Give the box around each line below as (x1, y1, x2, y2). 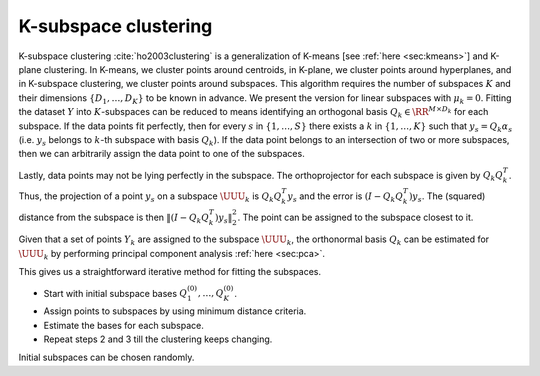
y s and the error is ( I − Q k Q (287, 190, 404, 204)
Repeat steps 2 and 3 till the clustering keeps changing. (43, 333, 273, 345)
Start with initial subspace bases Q (43, 287, 188, 299)
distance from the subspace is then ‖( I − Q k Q (18, 211, 210, 225)
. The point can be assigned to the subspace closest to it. (237, 211, 474, 223)
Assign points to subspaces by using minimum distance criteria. (43, 305, 307, 317)
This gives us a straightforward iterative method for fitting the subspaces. (18, 266, 322, 278)
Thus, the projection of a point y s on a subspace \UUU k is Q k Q (18, 190, 282, 204)
